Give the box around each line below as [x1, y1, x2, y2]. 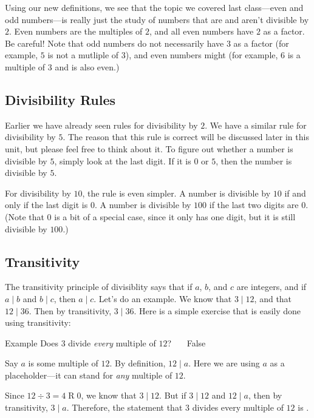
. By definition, [109, 357, 166, 369]
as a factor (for [233, 36, 289, 49]
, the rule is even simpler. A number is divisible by [82, 186, 271, 199]
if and [284, 186, 306, 199]
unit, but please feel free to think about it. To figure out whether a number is [5, 142, 293, 155]
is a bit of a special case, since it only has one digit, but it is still [54, 210, 296, 223]
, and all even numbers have [149, 25, 254, 38]
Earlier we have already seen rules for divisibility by [5, 118, 198, 131]
